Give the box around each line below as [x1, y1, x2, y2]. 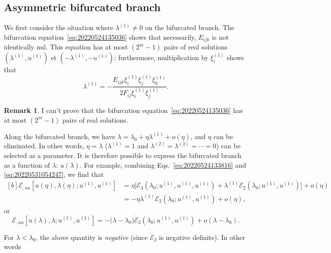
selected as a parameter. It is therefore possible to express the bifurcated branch [4, 150, 241, 160]
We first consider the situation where [4, 22, 113, 32]
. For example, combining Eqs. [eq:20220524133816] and [80, 159, 246, 170]
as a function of [4, 159, 50, 170]
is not [212, 32, 229, 42]
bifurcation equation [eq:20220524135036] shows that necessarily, [4, 32, 196, 42]
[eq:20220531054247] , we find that [4, 169, 104, 179]
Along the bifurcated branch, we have [4, 131, 115, 141]
